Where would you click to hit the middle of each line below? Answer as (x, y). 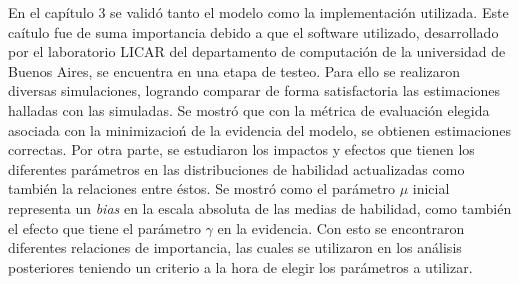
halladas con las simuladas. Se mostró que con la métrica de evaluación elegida (249, 109)
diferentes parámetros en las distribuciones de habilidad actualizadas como (236, 168)
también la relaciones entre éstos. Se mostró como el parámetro (201, 188)
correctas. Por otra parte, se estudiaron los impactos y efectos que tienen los (241, 149)
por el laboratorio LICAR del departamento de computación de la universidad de (257, 51)
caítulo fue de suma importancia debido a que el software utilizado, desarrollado (253, 31)
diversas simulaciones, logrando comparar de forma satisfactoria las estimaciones (254, 90)
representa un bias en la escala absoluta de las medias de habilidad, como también (260, 207)
